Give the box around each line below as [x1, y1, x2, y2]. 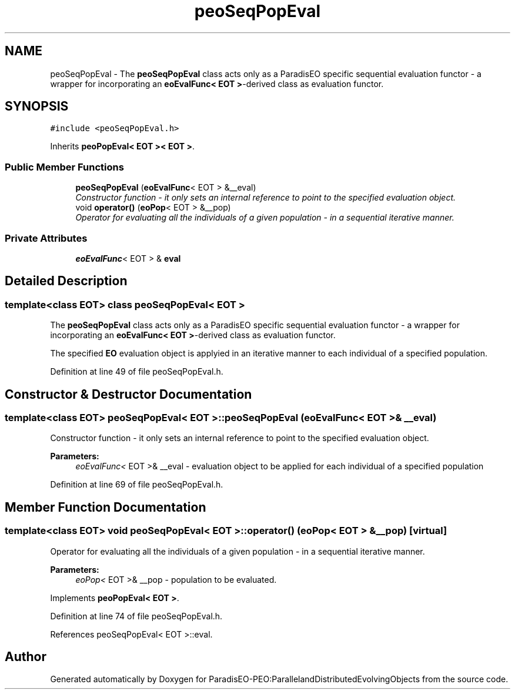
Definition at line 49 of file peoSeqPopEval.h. [50, 366, 223, 377]
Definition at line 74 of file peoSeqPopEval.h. [50, 610, 223, 621]
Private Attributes [5, 232, 88, 244]
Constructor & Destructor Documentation [5, 386, 252, 402]
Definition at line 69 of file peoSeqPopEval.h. [50, 479, 223, 490]
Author [5, 649, 46, 665]
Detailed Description [5, 273, 128, 289]
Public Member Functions [5, 161, 124, 173]
